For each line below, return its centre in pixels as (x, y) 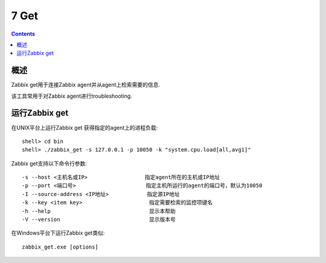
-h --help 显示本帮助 (99, 211)
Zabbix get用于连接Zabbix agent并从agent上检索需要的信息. (85, 85)
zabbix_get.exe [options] (60, 247)
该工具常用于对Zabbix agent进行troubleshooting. (72, 96)
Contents (23, 34)
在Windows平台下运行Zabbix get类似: (58, 233)
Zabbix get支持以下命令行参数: (49, 163)
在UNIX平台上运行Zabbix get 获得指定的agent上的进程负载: (85, 127)
